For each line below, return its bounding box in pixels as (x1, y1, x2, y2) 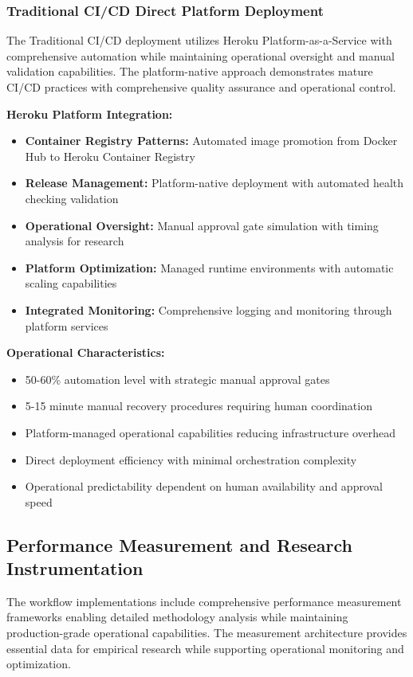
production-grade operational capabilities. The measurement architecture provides (6, 624, 407, 641)
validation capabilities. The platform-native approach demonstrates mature (6, 63, 373, 80)
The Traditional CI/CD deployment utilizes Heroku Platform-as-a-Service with (6, 32, 392, 49)
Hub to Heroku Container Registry (25, 147, 195, 164)
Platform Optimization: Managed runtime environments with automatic (25, 259, 394, 276)
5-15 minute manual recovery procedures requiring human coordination (25, 397, 372, 414)
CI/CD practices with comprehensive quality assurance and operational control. (6, 79, 396, 95)
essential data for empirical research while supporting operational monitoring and (6, 640, 404, 656)
